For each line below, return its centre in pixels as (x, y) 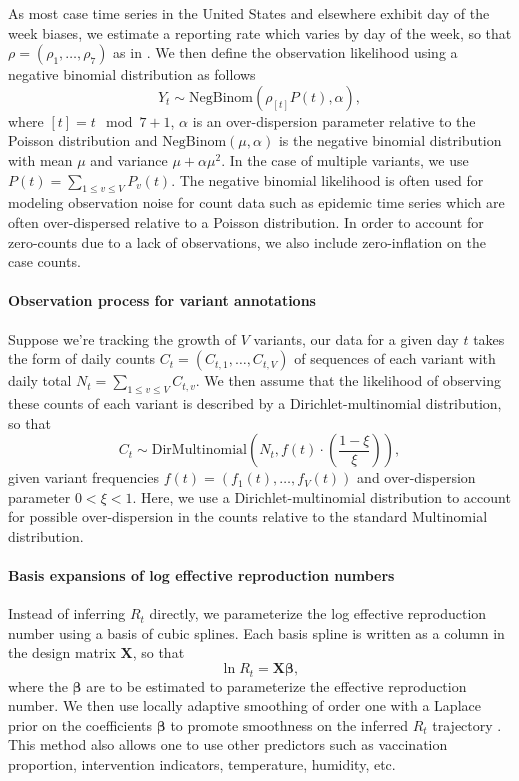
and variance (129, 159)
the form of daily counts (82, 358)
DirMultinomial (199, 450)
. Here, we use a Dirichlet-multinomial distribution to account (321, 496)
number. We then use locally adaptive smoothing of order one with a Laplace (244, 705)
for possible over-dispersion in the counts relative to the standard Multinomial (248, 516)
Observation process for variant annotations (162, 300)
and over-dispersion (416, 477)
